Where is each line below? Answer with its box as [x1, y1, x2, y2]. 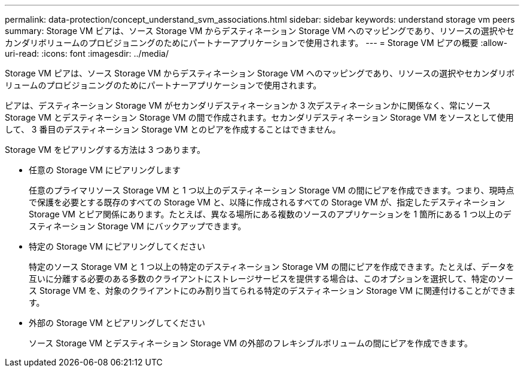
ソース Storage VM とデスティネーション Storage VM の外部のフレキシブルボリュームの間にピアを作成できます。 [29, 338, 473, 348]
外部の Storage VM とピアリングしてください [29, 318, 205, 328]
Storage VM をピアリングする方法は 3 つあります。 [5, 145, 206, 155]
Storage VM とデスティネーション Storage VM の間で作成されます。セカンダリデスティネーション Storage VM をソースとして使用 [5, 112, 514, 122]
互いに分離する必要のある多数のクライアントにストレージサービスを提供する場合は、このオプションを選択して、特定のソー [29, 273, 514, 284]
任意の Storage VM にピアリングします [29, 165, 181, 175]
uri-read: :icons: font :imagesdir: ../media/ [5, 48, 169, 59]
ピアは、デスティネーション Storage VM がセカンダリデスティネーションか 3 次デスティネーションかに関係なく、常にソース [5, 100, 491, 110]
